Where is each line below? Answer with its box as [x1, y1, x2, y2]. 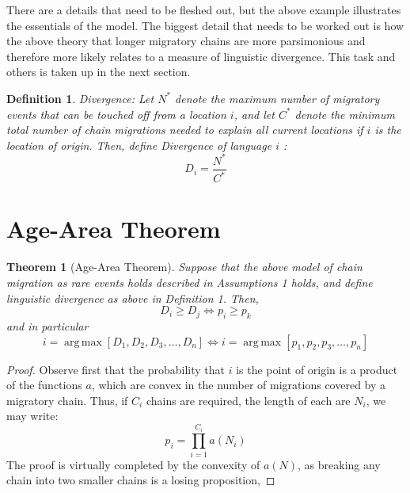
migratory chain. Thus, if [6, 392, 128, 408]
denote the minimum [294, 105, 395, 122]
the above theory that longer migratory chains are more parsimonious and [6, 32, 366, 49]
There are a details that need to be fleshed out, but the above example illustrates [6, 2, 401, 17]
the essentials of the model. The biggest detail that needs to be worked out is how [6, 17, 404, 33]
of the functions [6, 376, 82, 393]
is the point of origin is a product [236, 361, 398, 377]
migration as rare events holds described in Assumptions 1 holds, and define [6, 273, 373, 290]
